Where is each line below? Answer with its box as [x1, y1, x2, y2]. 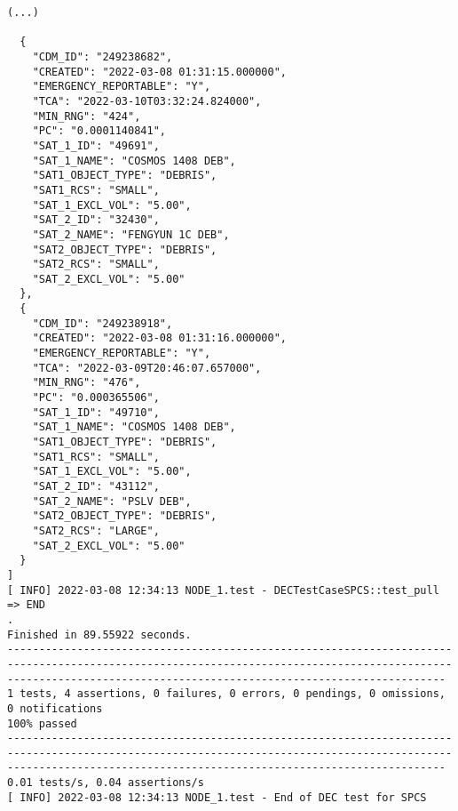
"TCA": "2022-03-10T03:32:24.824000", [32, 94, 262, 108]
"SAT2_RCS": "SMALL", [32, 258, 160, 271]
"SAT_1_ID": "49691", [32, 139, 160, 152]
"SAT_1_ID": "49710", [32, 405, 160, 419]
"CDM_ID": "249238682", [32, 50, 173, 63]
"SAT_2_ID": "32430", [32, 213, 160, 227]
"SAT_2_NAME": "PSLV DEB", [32, 494, 192, 508]
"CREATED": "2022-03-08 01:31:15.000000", [32, 65, 287, 78]
